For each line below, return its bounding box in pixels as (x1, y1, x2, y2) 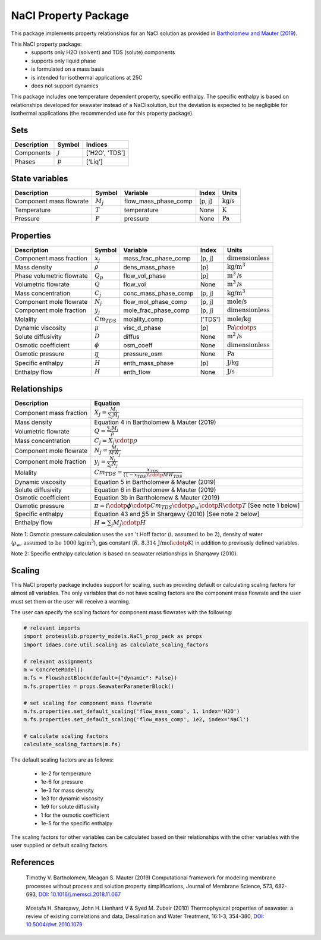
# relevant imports (23, 625, 80, 631)
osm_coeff (123, 341, 153, 350)
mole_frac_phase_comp (123, 306, 190, 315)
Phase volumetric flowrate (14, 271, 89, 279)
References (11, 857, 55, 867)
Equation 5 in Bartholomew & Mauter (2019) (94, 478, 216, 486)
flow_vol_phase (123, 271, 166, 279)
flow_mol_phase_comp (123, 298, 187, 306)
